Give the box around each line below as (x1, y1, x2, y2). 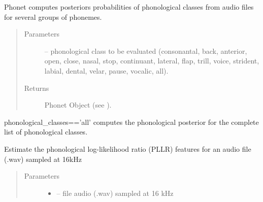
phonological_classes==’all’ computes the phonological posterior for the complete (4, 116, 259, 127)
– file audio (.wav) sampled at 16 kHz (56, 187, 174, 198)
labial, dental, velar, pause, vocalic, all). (44, 65, 169, 76)
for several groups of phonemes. (4, 11, 102, 22)
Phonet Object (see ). (44, 99, 112, 110)
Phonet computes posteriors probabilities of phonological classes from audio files (4, 2, 254, 12)
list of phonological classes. (4, 126, 88, 137)
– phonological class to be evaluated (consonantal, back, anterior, (44, 45, 247, 56)
